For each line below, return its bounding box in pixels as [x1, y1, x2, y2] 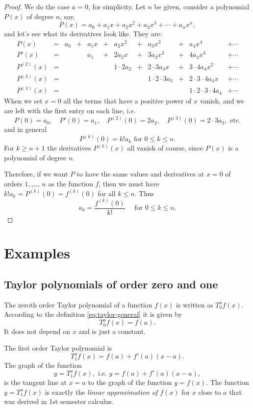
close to [198, 386, 221, 397]
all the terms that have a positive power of [63, 96, 192, 106]
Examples [4, 243, 70, 263]
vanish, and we [200, 96, 245, 106]
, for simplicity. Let [88, 1, 146, 11]
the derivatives [47, 143, 91, 153]
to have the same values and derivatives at [76, 169, 204, 179]
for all [98, 188, 116, 198]
